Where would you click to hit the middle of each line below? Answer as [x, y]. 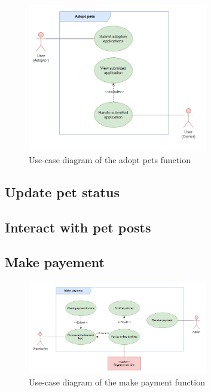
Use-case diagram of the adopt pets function [110, 159]
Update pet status [62, 192]
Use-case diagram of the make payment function [117, 382]
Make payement [55, 262]
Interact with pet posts [78, 227]
